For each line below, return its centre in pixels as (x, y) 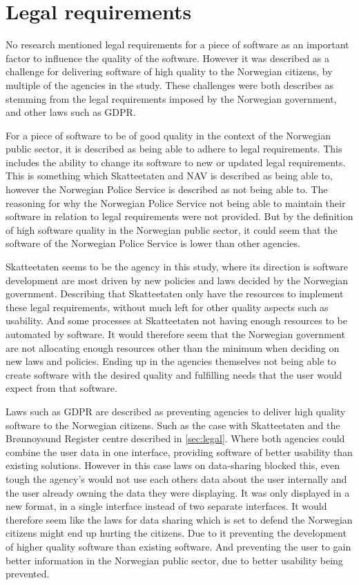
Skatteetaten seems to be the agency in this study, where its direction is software (177, 267)
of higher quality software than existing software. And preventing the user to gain (178, 546)
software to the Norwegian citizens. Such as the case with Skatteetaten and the (173, 425)
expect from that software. (61, 388)
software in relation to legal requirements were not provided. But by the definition (179, 216)
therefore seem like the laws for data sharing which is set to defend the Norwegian (179, 519)
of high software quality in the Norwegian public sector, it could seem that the (172, 229)
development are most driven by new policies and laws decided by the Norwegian (177, 280)
